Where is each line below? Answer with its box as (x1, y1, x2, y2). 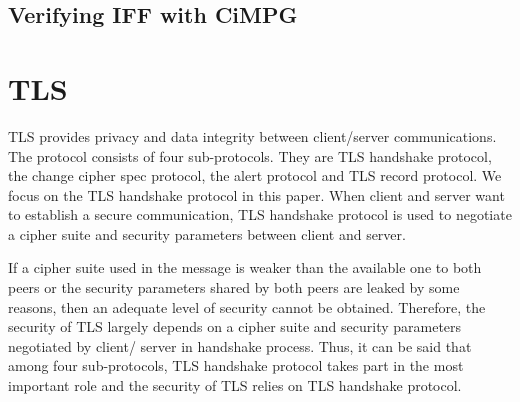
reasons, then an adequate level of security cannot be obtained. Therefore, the (8, 296, 486, 317)
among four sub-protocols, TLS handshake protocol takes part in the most (8, 355, 464, 376)
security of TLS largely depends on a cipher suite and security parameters (8, 316, 462, 337)
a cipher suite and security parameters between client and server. (8, 223, 406, 244)
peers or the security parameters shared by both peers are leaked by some (8, 277, 460, 298)
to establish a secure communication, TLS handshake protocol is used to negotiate (8, 204, 512, 225)
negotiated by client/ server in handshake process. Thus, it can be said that (8, 335, 472, 356)
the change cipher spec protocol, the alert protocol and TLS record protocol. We (8, 165, 502, 186)
